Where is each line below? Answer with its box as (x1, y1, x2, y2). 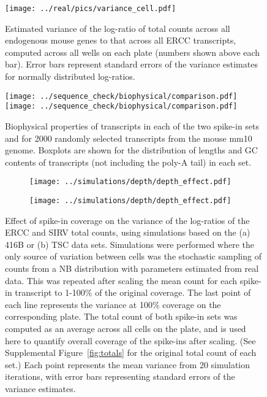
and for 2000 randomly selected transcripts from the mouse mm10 (5, 131, 252, 144)
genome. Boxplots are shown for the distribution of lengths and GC (5, 144, 258, 156)
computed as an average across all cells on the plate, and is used (5, 322, 246, 334)
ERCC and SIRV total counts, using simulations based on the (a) (5, 226, 250, 239)
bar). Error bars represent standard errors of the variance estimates (5, 58, 258, 71)
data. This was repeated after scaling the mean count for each (5, 274, 238, 287)
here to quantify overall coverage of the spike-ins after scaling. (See (5, 334, 256, 347)
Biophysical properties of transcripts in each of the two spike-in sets (5, 119, 260, 132)
